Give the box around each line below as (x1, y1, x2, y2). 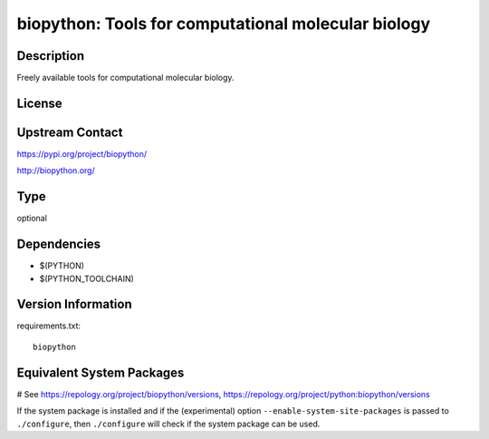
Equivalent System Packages (16, 365, 185, 380)
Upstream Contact (16, 124, 123, 140)
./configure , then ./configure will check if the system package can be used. (16, 418, 321, 429)
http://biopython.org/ (16, 165, 95, 176)
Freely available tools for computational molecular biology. (16, 73, 235, 83)
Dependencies (16, 237, 101, 252)
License (16, 95, 62, 111)
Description (16, 48, 85, 63)
